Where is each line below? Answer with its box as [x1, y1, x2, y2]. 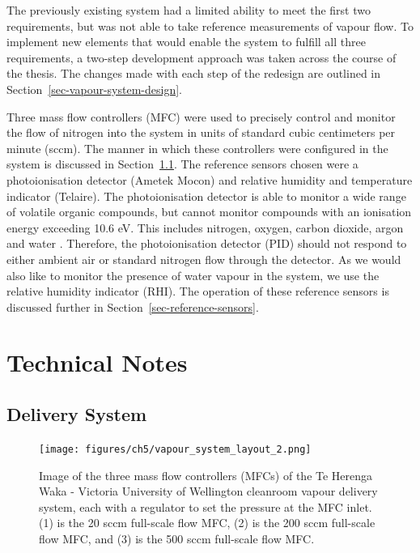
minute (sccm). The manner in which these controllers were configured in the [6, 139, 388, 156]
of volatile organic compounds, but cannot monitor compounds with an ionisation [6, 203, 412, 220]
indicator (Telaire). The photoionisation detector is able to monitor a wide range [6, 187, 406, 204]
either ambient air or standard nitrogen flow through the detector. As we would [6, 250, 401, 267]
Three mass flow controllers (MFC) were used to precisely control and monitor [6, 108, 396, 125]
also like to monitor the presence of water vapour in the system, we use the [6, 266, 380, 283]
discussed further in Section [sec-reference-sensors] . [6, 298, 259, 315]
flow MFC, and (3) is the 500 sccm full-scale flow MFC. [39, 530, 315, 547]
